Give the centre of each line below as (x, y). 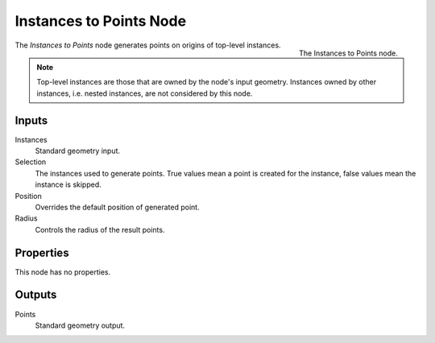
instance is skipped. (68, 184)
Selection (31, 162)
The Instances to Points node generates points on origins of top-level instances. (148, 45)
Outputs (36, 295)
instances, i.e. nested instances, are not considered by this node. (145, 93)
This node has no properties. (63, 272)
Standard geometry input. (78, 151)
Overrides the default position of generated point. (118, 207)
